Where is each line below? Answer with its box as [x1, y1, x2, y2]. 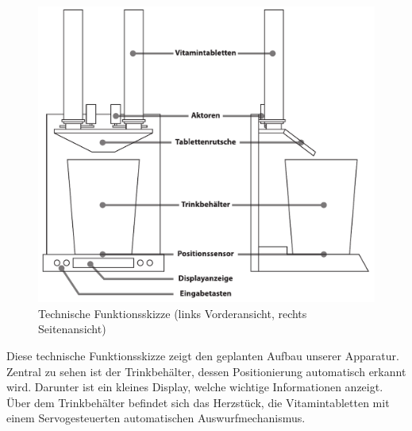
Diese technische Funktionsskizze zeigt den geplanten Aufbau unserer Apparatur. [6, 348, 399, 364]
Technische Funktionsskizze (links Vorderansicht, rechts [38, 305, 307, 321]
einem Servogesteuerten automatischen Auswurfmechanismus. [6, 410, 306, 426]
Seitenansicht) [38, 320, 106, 337]
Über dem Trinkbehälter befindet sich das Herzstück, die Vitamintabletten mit [6, 394, 390, 410]
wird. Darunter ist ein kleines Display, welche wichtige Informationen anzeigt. [6, 379, 383, 395]
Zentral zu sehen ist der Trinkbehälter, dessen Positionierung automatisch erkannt [6, 363, 406, 379]
